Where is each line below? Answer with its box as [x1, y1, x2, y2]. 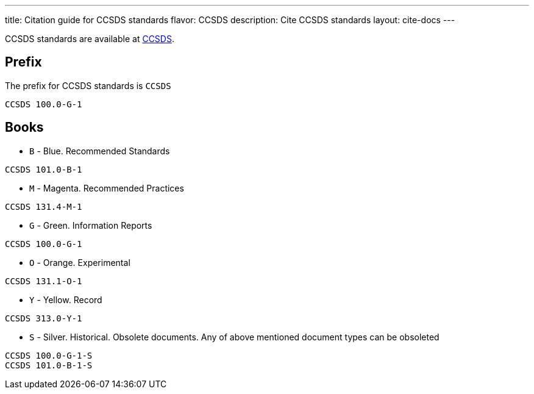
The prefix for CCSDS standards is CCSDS [5, 80, 171, 91]
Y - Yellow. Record [29, 294, 102, 305]
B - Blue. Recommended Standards [29, 145, 170, 156]
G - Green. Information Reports [29, 220, 152, 231]
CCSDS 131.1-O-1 [5, 276, 82, 286]
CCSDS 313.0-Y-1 [5, 313, 82, 323]
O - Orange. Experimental [29, 257, 130, 268]
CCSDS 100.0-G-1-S [5, 350, 93, 360]
